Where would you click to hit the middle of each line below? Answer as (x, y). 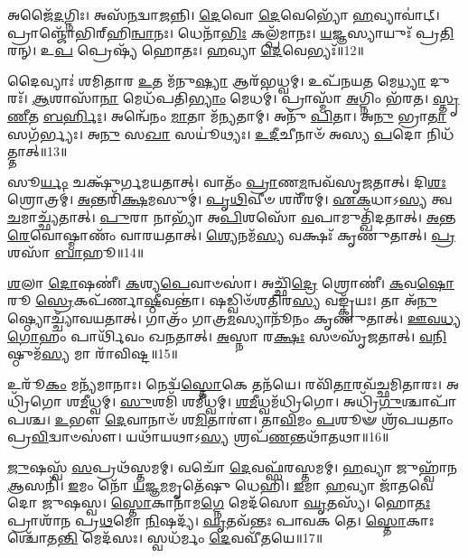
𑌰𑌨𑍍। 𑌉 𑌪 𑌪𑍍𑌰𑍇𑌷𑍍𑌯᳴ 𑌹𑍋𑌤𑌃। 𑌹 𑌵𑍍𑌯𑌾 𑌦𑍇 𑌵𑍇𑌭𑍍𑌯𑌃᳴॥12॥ (186, 50)
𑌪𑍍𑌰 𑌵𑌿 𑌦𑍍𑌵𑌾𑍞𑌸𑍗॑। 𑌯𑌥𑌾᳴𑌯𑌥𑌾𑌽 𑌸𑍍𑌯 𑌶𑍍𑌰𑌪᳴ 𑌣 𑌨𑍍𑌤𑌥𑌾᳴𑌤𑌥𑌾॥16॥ (198, 437)
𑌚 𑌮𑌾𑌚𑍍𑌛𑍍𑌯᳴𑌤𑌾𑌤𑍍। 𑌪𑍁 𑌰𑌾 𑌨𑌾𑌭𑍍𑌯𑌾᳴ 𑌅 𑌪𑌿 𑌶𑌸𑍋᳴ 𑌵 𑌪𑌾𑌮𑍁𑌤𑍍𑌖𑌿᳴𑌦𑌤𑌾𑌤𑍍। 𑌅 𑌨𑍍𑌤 (232, 216)
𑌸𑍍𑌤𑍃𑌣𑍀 (446, 98)
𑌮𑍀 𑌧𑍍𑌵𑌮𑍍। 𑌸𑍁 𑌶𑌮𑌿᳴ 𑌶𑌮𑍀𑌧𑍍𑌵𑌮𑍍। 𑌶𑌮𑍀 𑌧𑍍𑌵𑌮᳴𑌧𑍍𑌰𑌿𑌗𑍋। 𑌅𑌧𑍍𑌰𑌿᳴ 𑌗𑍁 (241, 401)
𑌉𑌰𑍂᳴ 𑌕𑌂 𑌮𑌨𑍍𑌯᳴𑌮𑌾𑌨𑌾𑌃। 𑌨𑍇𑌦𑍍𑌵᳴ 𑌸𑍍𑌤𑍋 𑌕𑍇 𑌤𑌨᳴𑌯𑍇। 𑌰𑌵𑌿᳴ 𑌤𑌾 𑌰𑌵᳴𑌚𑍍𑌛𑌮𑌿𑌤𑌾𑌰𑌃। (225, 383)
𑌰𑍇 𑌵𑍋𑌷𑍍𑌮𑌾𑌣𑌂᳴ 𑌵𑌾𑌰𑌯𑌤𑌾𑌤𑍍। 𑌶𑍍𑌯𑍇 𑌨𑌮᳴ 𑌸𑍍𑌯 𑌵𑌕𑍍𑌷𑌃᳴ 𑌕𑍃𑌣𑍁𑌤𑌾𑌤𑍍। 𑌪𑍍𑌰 (232, 234)
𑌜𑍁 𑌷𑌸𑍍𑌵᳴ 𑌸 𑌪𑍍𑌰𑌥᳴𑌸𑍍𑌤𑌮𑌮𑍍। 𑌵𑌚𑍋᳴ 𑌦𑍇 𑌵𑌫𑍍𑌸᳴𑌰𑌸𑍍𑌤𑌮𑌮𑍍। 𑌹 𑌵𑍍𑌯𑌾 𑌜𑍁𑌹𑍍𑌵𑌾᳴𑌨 (233, 467)
